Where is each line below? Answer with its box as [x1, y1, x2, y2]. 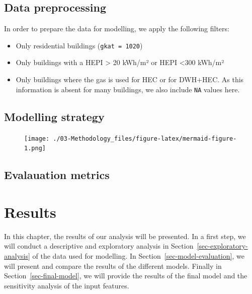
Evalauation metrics [4, 167, 110, 183]
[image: [24, 135, 50, 142]
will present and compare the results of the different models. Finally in [4, 260, 222, 271]
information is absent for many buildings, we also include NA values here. [16, 84, 240, 94]
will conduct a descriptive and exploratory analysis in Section [4, 241, 194, 251]
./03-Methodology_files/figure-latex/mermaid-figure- [53, 135, 237, 142]
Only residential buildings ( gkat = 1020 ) [16, 40, 143, 50]
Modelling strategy [4, 108, 105, 124]
